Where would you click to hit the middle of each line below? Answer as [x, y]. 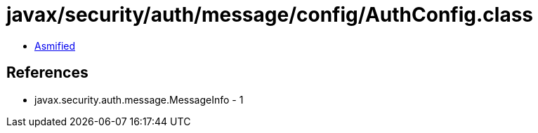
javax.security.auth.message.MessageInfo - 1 [139, 99]
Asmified [55, 45]
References [47, 73]
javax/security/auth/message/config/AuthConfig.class [270, 15]
